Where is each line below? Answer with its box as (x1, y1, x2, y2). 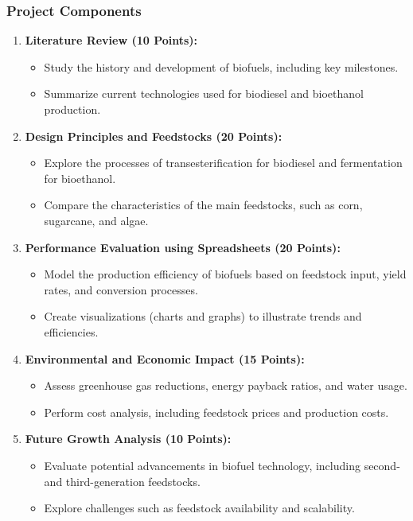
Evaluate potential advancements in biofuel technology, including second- (44, 457, 400, 473)
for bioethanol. (44, 169, 116, 186)
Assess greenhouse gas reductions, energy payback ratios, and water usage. (44, 377, 407, 394)
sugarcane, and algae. (44, 212, 149, 228)
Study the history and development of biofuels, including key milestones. (44, 58, 399, 75)
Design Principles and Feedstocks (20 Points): (25, 127, 282, 144)
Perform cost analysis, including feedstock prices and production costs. (44, 403, 389, 420)
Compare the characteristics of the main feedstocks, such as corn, (44, 196, 363, 213)
